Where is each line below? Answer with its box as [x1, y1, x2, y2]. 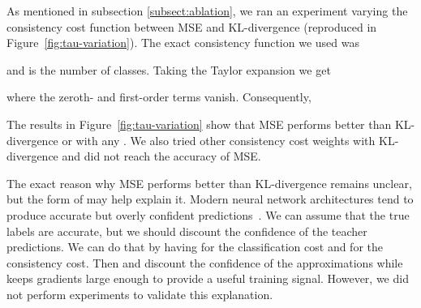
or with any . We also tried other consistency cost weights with [62, 131, 376, 148]
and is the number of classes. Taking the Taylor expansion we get [6, 61, 331, 78]
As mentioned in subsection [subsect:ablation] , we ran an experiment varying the [6, 2, 408, 19]
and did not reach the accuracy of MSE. [62, 148, 261, 165]
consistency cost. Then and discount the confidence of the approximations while [6, 254, 403, 271]
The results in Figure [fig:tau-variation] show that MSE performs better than [6, 115, 392, 132]
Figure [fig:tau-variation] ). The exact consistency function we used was [6, 34, 359, 51]
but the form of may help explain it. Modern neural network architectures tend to [6, 190, 414, 207]
